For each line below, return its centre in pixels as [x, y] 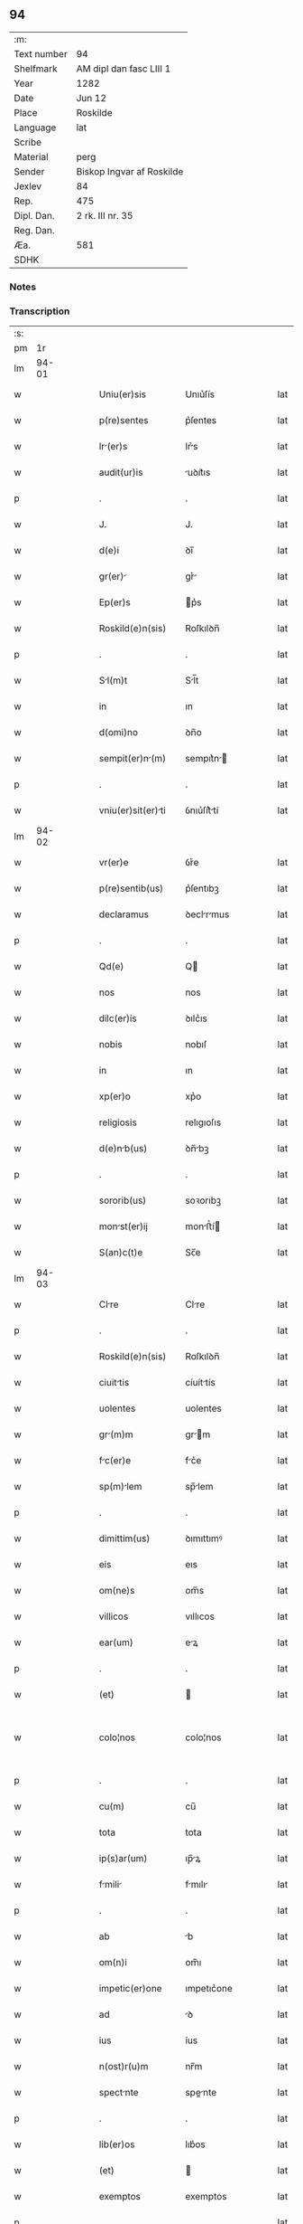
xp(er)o [115, 1096]
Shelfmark [36, 69]
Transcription [40, 311]
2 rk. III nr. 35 [105, 215]
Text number [41, 53]
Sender [29, 171]
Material [31, 156]
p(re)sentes [124, 421]
